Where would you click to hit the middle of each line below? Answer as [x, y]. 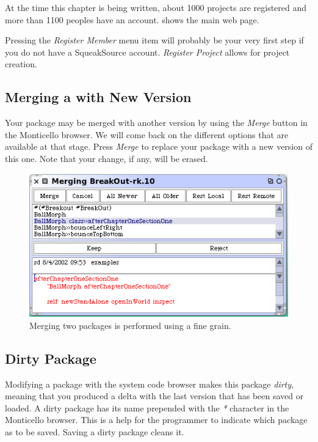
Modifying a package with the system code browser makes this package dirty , [149, 384]
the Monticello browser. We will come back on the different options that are [147, 134]
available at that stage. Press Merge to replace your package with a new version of [159, 146]
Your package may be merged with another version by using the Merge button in [156, 123]
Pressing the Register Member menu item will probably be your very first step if [154, 40]
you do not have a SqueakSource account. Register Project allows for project [147, 52]
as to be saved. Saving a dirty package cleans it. [95, 432]
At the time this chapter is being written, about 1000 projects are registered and [156, 7]
